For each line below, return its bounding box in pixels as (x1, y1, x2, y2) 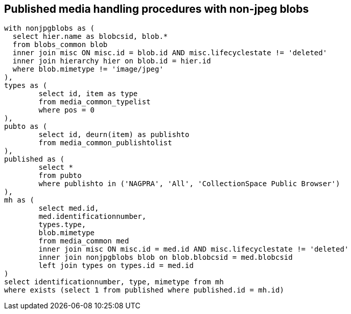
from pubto (38, 171, 82, 180)
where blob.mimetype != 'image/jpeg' (12, 65, 163, 74)
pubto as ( (4, 122, 48, 131)
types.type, (38, 220, 86, 229)
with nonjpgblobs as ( (4, 24, 95, 33)
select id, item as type (38, 89, 138, 98)
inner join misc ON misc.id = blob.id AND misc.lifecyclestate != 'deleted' (12, 49, 327, 57)
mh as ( (4, 196, 35, 205)
